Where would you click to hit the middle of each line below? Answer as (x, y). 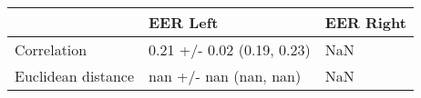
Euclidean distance (74, 76)
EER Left (184, 22)
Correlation (51, 49)
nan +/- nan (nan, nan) (225, 76)
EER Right (365, 22)
